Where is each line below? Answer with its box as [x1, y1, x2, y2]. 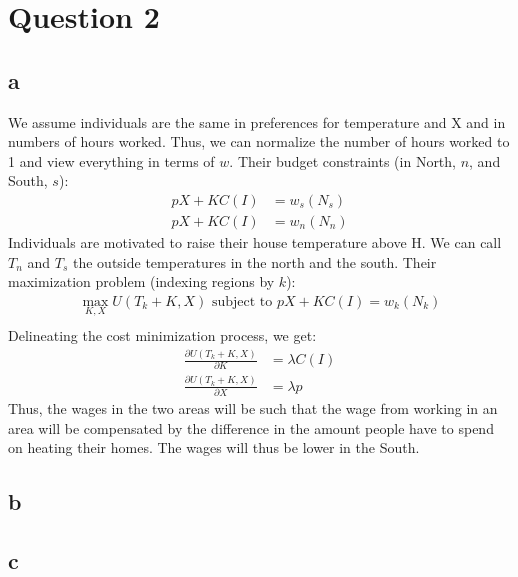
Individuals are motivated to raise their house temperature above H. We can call [8, 232, 502, 253]
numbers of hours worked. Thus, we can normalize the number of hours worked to [8, 131, 510, 152]
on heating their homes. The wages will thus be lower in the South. [8, 437, 420, 458]
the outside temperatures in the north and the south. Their [73, 251, 437, 272]
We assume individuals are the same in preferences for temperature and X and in [8, 111, 506, 132]
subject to [211, 294, 273, 309]
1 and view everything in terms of [8, 150, 215, 171]
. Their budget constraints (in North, [229, 150, 456, 171]
